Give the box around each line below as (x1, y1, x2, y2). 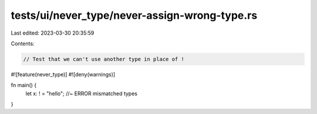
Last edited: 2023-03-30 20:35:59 (11, 29, 95, 36)
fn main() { (11, 82, 37, 89)
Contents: (11, 40, 35, 47)
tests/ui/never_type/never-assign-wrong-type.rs (11, 9, 258, 22)
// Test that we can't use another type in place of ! (23, 56, 184, 62)
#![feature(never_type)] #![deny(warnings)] (11, 71, 116, 78)
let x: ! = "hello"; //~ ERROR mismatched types (25, 90, 138, 97)
